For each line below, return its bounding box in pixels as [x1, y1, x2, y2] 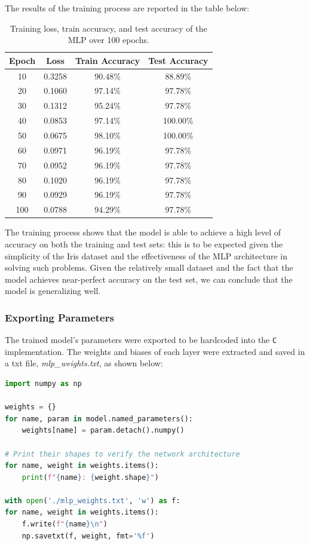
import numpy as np [5, 379, 82, 388]
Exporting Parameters [5, 310, 114, 324]
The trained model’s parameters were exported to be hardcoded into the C [5, 333, 277, 346]
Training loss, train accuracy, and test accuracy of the [10, 22, 207, 34]
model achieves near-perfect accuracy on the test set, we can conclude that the [5, 272, 293, 285]
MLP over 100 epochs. [67, 33, 149, 46]
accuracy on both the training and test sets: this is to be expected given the [5, 237, 283, 250]
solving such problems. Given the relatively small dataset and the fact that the [5, 261, 293, 274]
